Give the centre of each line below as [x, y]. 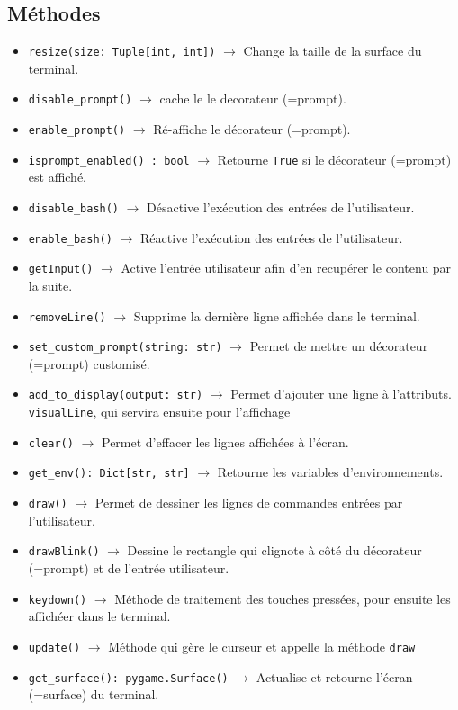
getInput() [61, 270]
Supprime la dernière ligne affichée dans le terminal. [277, 315]
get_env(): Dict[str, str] [109, 474]
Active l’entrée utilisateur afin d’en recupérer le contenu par [286, 268]
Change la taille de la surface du [332, 51]
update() [54, 647]
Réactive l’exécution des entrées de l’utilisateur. [271, 237]
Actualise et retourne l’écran [334, 676]
